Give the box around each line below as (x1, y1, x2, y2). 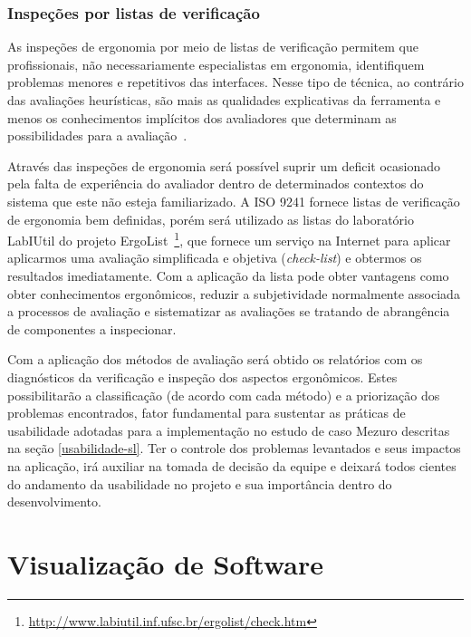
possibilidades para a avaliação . (7, 126, 187, 145)
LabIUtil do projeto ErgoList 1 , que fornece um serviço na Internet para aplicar (7, 228, 451, 249)
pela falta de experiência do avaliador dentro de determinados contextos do (7, 174, 424, 193)
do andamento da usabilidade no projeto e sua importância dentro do (7, 474, 392, 493)
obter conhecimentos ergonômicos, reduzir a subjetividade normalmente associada (7, 284, 460, 303)
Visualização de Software (7, 545, 323, 582)
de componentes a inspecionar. (7, 319, 177, 338)
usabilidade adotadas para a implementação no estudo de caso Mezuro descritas (7, 420, 450, 439)
